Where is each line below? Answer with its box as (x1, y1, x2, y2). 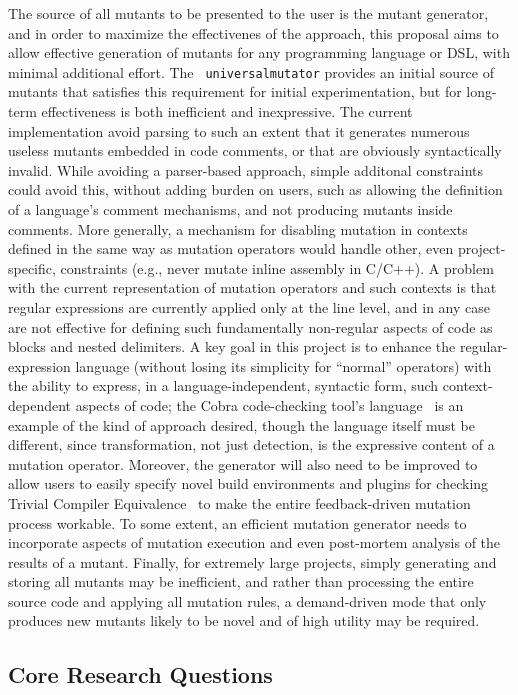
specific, (8, 257, 56, 278)
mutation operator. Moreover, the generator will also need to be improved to (8, 453, 478, 474)
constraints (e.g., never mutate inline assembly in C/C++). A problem (60, 257, 494, 278)
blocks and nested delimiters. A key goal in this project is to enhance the (8, 336, 456, 357)
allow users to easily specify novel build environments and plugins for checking (8, 473, 489, 494)
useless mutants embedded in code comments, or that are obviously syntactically (8, 140, 502, 161)
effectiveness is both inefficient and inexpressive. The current (41, 101, 413, 122)
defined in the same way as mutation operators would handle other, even (8, 238, 454, 259)
